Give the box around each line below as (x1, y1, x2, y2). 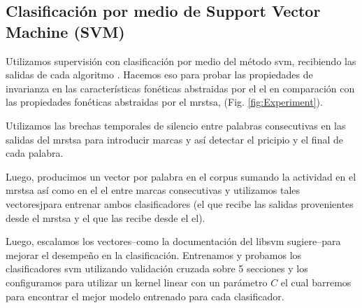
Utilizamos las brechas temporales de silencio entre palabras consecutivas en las (6, 118, 346, 132)
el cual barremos (280, 274, 352, 289)
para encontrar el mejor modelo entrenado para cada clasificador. (6, 288, 284, 303)
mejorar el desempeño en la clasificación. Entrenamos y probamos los (6, 247, 302, 262)
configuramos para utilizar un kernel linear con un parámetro (6, 274, 268, 289)
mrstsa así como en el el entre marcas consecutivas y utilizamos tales (6, 183, 301, 197)
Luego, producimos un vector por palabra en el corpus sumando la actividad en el (6, 169, 356, 183)
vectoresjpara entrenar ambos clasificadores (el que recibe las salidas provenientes (6, 196, 354, 211)
